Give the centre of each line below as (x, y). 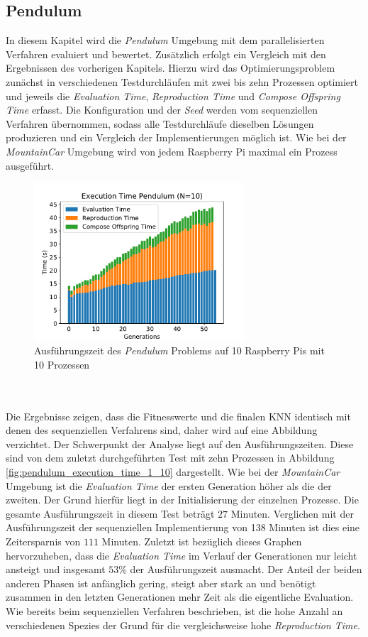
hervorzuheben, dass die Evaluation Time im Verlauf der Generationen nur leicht (182, 555)
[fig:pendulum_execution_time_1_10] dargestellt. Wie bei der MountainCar (173, 472)
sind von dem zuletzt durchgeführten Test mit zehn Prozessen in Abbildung (170, 458)
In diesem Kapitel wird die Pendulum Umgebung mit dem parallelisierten (165, 40)
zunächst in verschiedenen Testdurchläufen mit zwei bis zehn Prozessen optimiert (182, 81)
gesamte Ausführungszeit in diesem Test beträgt (110, 513)
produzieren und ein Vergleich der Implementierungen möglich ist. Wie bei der (176, 137)
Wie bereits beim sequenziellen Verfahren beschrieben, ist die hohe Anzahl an (174, 611)
